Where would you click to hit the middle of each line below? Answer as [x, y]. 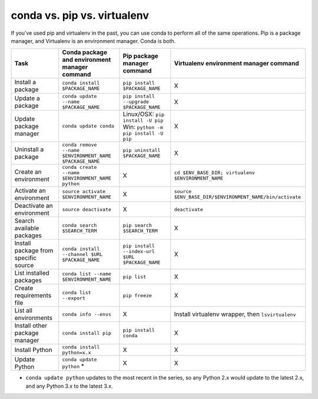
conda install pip [87, 333]
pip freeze [138, 295]
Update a [27, 98]
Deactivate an [34, 206]
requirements [33, 295]
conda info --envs [87, 314]
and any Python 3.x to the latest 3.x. [69, 386]
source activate [84, 192]
